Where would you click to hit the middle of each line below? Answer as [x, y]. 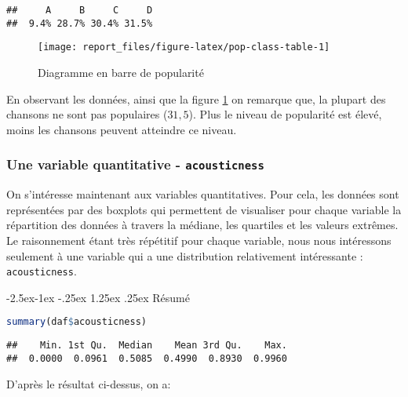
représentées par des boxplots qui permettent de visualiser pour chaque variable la [204, 209]
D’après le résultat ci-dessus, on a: [89, 383]
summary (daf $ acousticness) [77, 322]
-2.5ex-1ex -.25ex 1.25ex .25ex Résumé [98, 297]
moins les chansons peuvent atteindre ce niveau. [122, 129]
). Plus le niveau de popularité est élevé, [285, 114]
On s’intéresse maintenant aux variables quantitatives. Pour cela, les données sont [203, 194]
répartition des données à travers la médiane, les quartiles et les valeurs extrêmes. [202, 225]
